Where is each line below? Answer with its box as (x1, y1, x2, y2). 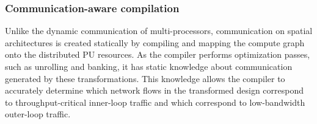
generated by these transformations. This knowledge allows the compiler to (5, 72, 285, 84)
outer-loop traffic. (5, 108, 71, 120)
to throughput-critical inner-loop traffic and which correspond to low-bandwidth (5, 95, 305, 108)
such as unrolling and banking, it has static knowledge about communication (5, 60, 293, 72)
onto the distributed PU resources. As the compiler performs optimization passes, (5, 48, 310, 61)
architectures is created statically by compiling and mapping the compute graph (5, 36, 305, 49)
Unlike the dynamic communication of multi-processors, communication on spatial (5, 24, 313, 37)
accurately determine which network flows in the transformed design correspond (5, 84, 304, 97)
